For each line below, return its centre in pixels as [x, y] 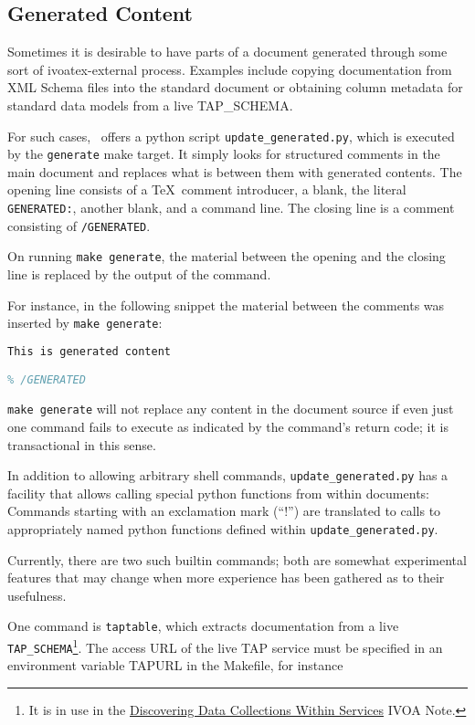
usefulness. [37, 595]
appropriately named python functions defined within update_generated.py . [223, 528]
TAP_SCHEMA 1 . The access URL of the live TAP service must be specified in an [225, 646]
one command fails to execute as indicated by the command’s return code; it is [228, 426]
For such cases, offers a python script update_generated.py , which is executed [231, 136]
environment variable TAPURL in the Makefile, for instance [175, 665]
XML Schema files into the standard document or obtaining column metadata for [235, 87]
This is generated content [89, 351]
